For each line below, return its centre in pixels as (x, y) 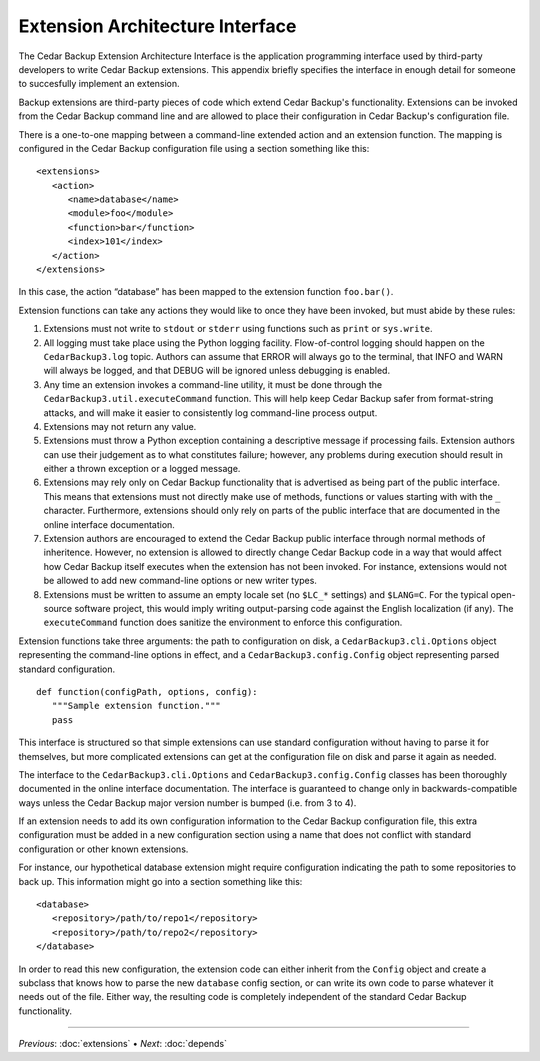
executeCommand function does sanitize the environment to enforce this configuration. (223, 622)
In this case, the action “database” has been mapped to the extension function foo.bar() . (206, 292)
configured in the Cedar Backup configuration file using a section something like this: (194, 148)
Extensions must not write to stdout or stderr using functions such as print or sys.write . (238, 329)
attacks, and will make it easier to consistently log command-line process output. (210, 412)
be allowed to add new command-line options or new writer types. (180, 581)
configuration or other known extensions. (103, 849)
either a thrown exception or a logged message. (142, 469)
